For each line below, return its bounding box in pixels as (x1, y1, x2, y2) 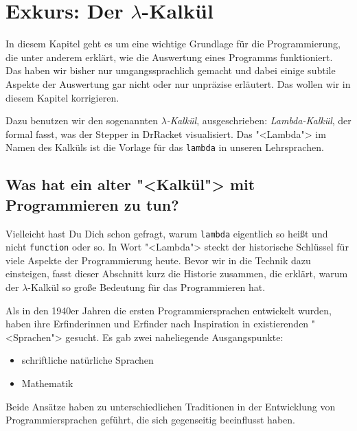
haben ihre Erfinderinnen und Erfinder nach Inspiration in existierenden (5, 316, 309, 331)
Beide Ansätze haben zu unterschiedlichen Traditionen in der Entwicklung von (5, 399, 336, 413)
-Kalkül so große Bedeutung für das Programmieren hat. (27, 280, 266, 294)
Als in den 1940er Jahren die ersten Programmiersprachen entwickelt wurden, (5, 303, 332, 317)
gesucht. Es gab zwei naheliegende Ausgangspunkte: (65, 329, 284, 344)
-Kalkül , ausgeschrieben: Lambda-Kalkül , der (166, 113, 352, 128)
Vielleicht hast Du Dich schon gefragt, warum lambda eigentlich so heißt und (5, 226, 328, 240)
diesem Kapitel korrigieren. (5, 90, 119, 104)
